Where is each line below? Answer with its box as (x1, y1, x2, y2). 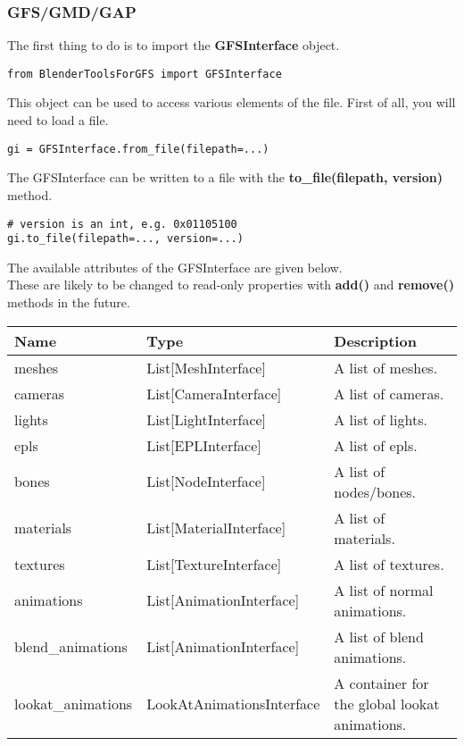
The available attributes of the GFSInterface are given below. (7, 257, 343, 276)
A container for (334, 672, 429, 693)
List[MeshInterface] (146, 356, 266, 378)
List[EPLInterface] (146, 434, 261, 456)
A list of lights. (334, 408, 427, 430)
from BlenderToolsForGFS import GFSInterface (7, 67, 282, 80)
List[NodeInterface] (146, 471, 266, 492)
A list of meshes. (334, 356, 438, 378)
